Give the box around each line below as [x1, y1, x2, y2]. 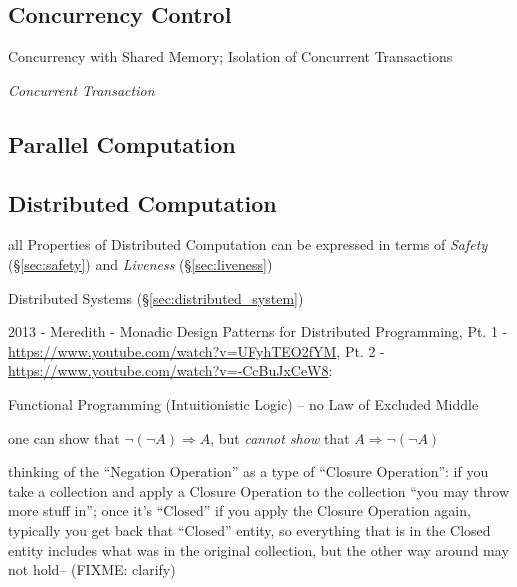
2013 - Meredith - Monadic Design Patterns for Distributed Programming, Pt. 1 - [8, 321, 508, 342]
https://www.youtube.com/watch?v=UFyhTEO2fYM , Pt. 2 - [8, 340, 385, 361]
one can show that [8, 427, 120, 448]
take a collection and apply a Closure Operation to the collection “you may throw [8, 480, 510, 501]
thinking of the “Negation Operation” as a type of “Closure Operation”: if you [8, 461, 489, 482]
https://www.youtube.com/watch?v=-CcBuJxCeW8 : [8, 360, 333, 381]
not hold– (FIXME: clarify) [8, 559, 176, 580]
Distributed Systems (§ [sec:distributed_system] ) [8, 287, 304, 308]
